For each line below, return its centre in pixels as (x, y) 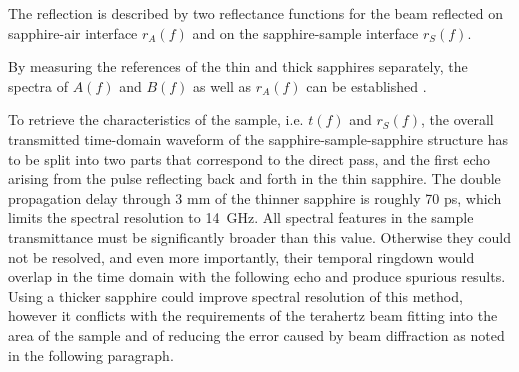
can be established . (366, 85)
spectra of (38, 85)
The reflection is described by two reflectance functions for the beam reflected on (256, 13)
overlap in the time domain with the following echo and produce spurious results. (257, 276)
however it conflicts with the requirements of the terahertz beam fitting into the (253, 315)
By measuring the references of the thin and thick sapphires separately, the (238, 66)
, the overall (457, 119)
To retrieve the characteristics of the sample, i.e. (156, 119)
